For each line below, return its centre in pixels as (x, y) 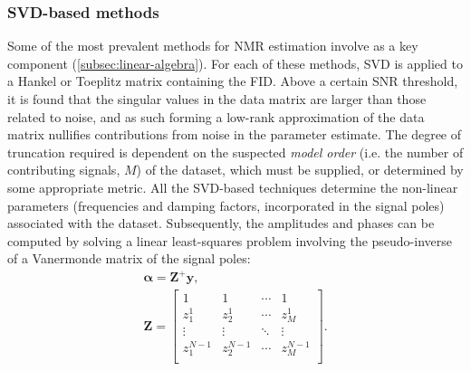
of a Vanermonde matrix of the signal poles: (129, 258)
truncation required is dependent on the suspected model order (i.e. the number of (235, 152)
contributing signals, (64, 170)
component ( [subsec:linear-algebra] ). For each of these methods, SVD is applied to (235, 63)
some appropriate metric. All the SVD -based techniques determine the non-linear (233, 187)
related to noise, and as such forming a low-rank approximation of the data (216, 116)
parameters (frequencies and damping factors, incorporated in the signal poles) (226, 205)
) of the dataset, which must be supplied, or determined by (300, 170)
